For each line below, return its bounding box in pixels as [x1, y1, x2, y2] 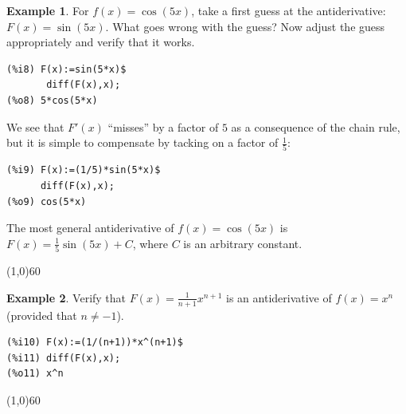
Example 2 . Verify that [6, 289, 127, 306]
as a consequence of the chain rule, [231, 118, 400, 135]
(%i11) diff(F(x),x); [6, 352, 121, 364]
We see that [6, 118, 64, 135]
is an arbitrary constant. [183, 235, 303, 251]
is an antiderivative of [226, 289, 332, 306]
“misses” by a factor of [107, 118, 219, 135]
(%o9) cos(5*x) [6, 195, 87, 207]
